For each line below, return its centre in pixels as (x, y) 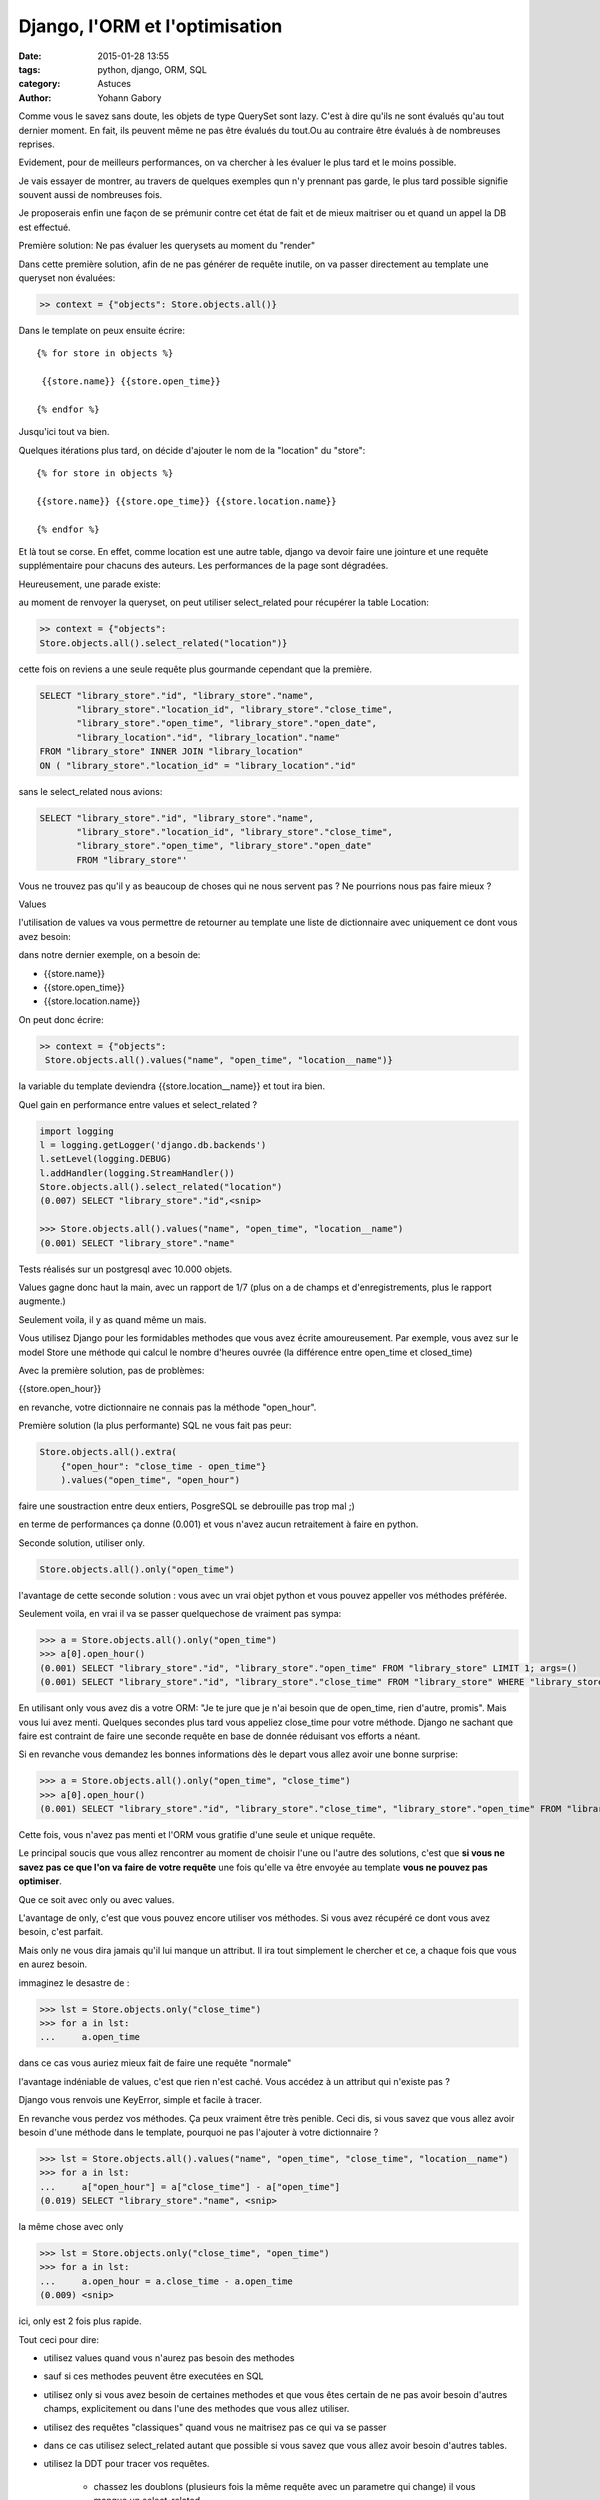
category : (39, 84)
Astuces (114, 84)
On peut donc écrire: (61, 1019)
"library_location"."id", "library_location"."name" (208, 737)
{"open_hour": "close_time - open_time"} (163, 1466)
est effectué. (44, 227)
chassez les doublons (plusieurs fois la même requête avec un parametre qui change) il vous (284, 2486)
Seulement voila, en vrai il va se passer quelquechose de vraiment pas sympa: (180, 1614)
